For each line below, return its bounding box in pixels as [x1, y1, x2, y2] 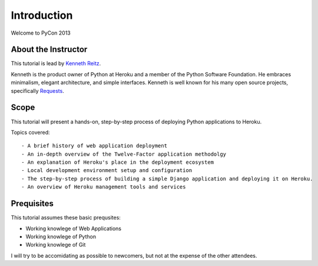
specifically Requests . [11, 87, 64, 94]
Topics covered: [11, 129, 50, 136]
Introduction [11, 9, 73, 22]
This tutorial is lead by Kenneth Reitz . [11, 60, 101, 67]
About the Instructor [11, 45, 88, 55]
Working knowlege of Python [25, 233, 97, 240]
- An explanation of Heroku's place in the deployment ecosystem [21, 159, 214, 166]
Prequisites [11, 198, 54, 208]
